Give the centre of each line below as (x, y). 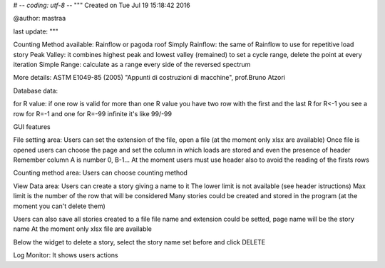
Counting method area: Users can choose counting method (101, 173)
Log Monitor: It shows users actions (66, 255)
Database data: (36, 91)
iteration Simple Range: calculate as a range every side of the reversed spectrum (132, 64)
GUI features (32, 127)
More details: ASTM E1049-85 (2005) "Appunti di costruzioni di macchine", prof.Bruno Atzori (149, 78)
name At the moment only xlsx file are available (83, 229)
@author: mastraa (40, 19)
